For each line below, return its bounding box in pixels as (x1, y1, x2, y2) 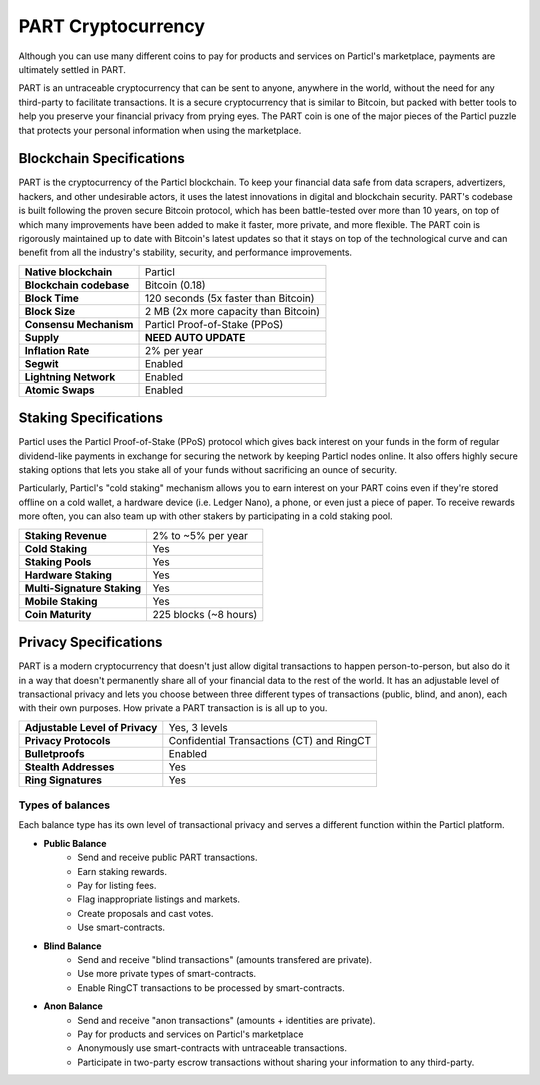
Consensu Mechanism (24, 317, 134, 331)
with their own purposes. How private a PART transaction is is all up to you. (18, 702, 328, 714)
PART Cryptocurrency (18, 15, 205, 37)
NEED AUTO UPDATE (144, 330, 246, 344)
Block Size (24, 304, 76, 318)
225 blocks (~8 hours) (152, 607, 258, 621)
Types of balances (18, 798, 110, 812)
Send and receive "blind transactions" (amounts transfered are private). (77, 953, 372, 965)
